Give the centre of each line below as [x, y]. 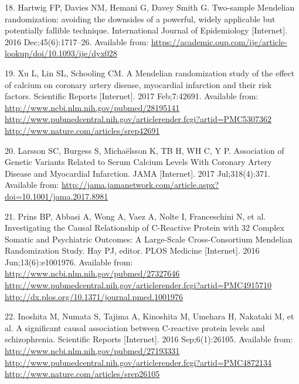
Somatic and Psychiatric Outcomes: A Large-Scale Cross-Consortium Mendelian [149, 239]
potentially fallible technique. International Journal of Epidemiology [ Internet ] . [146, 30]
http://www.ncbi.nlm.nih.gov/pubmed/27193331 [92, 351]
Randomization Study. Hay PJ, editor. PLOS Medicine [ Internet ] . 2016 [132, 250]
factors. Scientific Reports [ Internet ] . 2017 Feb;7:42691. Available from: [132, 96]
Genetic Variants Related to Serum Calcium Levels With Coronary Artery [138, 162]
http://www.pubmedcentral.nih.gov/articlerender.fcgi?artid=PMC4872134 [138, 362]
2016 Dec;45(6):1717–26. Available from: [77, 41]
